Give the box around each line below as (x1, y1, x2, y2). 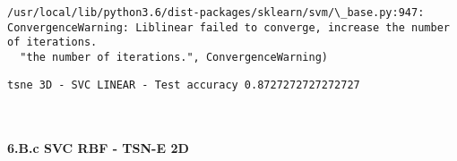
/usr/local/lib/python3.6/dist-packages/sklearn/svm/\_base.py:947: (7, 6, 425, 19)
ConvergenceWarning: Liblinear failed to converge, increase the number (7, 21, 450, 34)
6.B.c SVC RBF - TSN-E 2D (7, 139, 189, 157)
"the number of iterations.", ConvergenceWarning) (20, 50, 328, 64)
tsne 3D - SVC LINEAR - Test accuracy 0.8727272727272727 (7, 78, 360, 91)
